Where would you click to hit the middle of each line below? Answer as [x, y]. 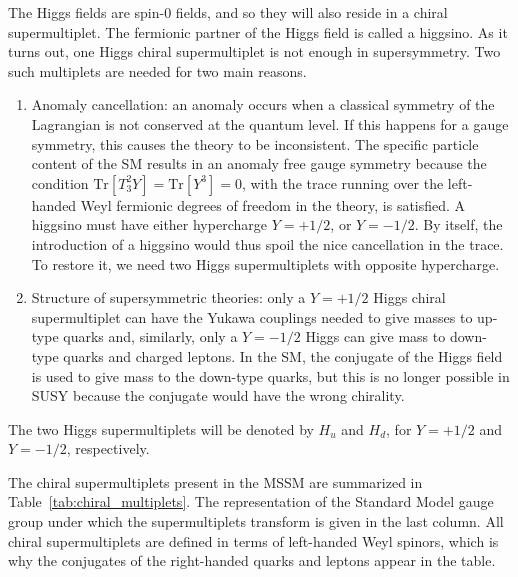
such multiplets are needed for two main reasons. [157, 70]
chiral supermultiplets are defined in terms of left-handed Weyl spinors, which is [253, 540]
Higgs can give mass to [375, 336]
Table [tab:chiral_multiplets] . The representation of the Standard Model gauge [251, 501]
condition [60, 182]
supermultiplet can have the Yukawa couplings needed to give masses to [252, 316]
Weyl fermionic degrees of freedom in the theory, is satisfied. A [273, 204]
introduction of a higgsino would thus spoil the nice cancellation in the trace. [267, 243]
